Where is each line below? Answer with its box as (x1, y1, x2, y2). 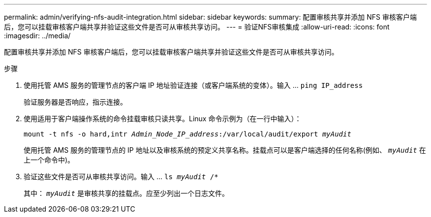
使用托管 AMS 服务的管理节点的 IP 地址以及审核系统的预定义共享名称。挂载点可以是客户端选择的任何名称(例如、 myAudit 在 (24, 146, 426, 154)
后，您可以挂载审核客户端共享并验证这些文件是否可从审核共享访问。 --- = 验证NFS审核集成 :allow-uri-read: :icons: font (4, 23, 390, 31)
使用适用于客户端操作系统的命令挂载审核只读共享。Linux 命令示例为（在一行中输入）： (24, 114, 302, 123)
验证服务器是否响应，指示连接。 (24, 98, 127, 106)
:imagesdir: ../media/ (4, 31, 71, 40)
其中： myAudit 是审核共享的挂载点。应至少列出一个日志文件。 (24, 189, 229, 197)
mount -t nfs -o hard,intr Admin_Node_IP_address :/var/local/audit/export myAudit (24, 130, 351, 138)
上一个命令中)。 (24, 156, 75, 164)
